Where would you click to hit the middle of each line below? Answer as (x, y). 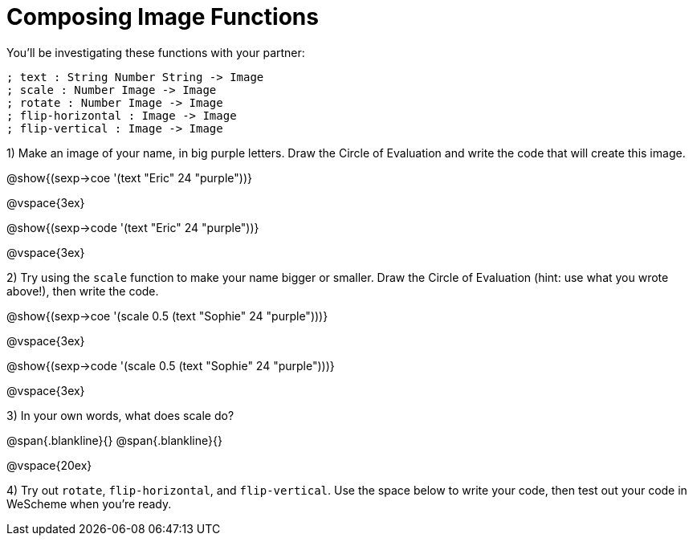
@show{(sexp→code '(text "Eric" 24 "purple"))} (133, 227)
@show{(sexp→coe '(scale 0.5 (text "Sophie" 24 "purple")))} (167, 316)
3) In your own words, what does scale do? (120, 415)
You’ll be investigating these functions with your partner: (156, 52)
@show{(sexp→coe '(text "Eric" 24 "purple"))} (129, 177)
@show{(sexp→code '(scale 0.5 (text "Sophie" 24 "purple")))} (171, 365)
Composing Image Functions (163, 17)
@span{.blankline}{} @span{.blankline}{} (114, 440)
